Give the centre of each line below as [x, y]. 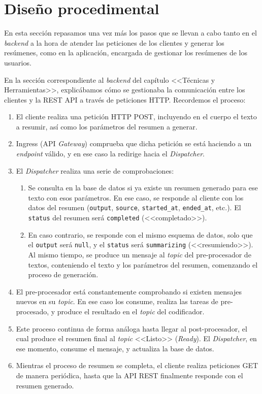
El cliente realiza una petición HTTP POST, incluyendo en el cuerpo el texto [136, 117]
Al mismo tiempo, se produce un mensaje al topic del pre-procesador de [140, 254]
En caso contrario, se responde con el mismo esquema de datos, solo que [140, 234]
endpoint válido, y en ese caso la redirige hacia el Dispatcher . [110, 154]
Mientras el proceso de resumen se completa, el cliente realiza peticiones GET [137, 365]
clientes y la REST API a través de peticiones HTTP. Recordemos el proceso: [125, 99]
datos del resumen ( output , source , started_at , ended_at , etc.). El [135, 207]
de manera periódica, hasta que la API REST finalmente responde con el [129, 375]
